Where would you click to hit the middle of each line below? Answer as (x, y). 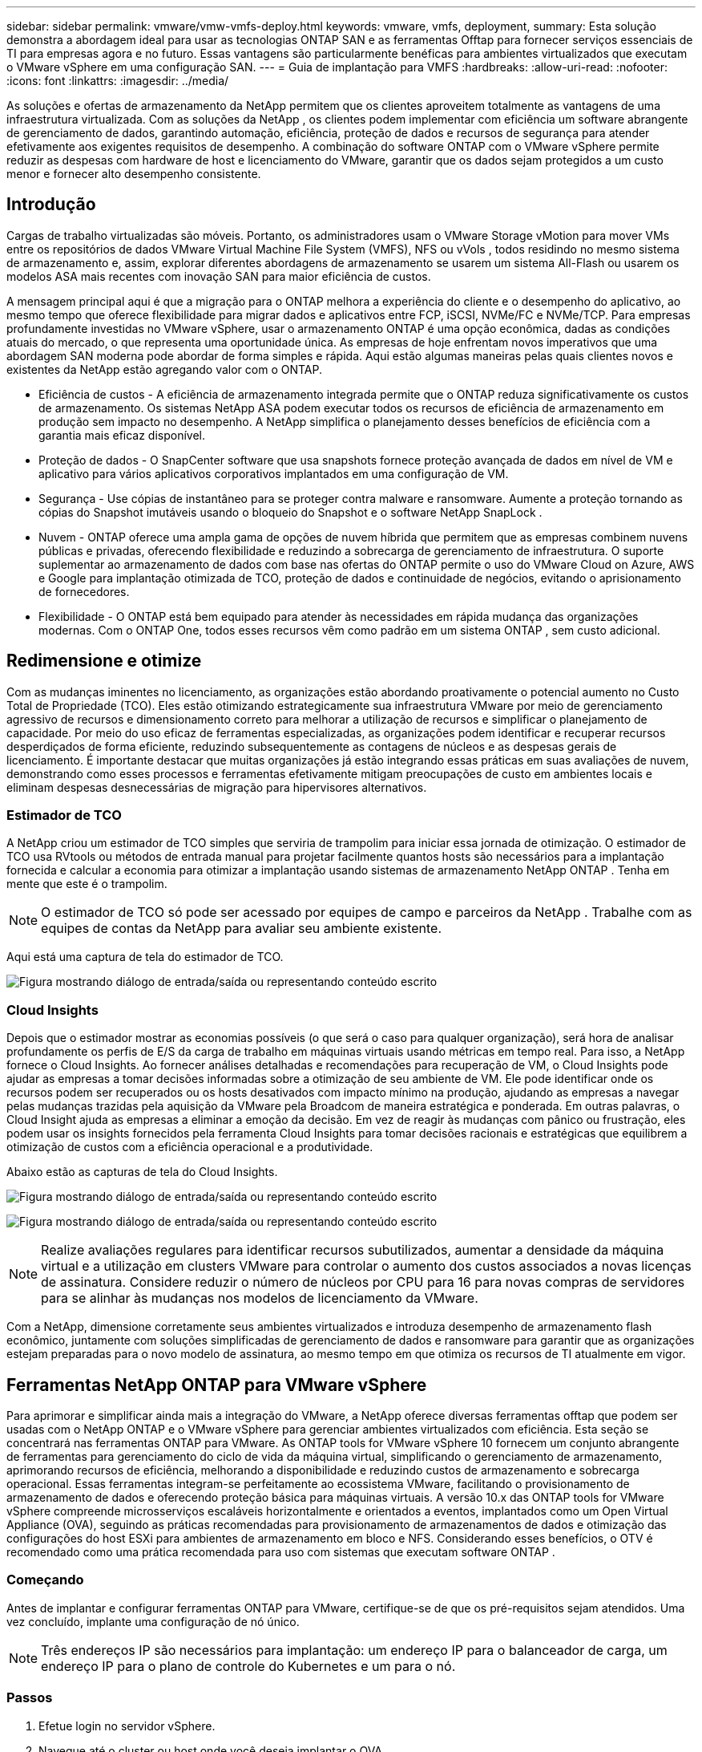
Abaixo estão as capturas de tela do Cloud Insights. (142, 1172)
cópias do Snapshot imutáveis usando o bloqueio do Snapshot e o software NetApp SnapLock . (290, 512)
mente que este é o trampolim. (87, 884)
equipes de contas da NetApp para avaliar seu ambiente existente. (242, 929)
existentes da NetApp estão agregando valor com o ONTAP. (164, 369)
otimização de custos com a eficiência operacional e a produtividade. (190, 1147)
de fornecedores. (84, 591)
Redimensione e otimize (104, 661)
